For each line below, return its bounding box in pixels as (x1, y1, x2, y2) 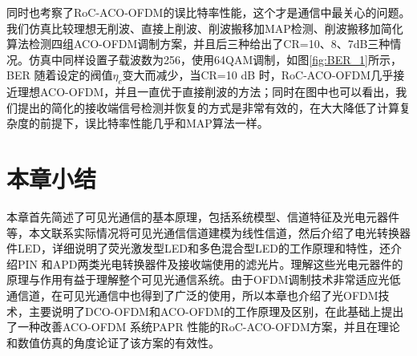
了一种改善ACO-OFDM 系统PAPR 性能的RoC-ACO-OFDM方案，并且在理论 (6, 318, 400, 335)
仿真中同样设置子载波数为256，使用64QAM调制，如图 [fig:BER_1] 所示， (28, 51, 402, 67)
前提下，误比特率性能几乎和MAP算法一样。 (39, 115, 269, 131)
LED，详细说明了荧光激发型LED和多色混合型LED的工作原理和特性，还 (17, 240, 391, 257)
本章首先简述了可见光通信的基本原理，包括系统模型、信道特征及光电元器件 (6, 208, 399, 225)
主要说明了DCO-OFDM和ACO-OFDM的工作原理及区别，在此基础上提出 (28, 302, 404, 319)
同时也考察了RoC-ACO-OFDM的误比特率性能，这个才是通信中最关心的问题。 (6, 4, 411, 20)
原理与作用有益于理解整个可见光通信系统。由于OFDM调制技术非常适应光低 (6, 271, 401, 288)
